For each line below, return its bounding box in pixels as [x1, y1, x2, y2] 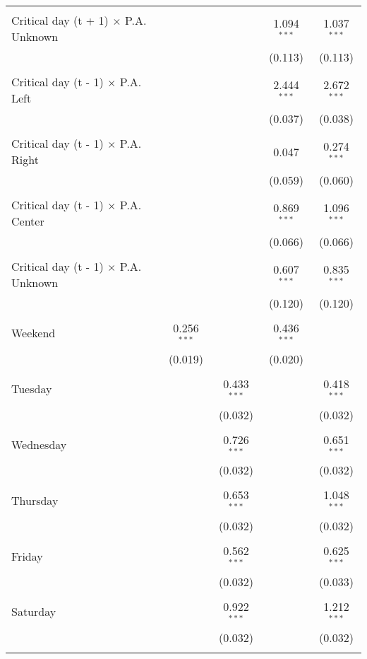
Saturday [11, 603, 56, 620]
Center [11, 213, 44, 229]
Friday [11, 547, 43, 564]
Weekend [11, 325, 56, 342]
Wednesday [11, 436, 67, 453]
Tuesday [11, 380, 52, 397]
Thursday [11, 491, 59, 508]
